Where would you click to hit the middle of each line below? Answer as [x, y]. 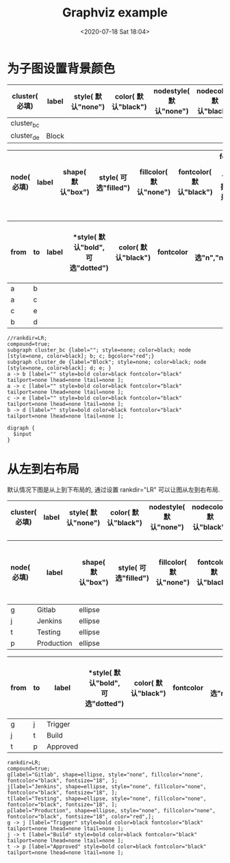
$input [23, 434]
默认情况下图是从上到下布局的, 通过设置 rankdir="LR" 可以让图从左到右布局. [114, 489]
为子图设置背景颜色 [61, 68]
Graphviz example [115, 13]
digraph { [21, 428]
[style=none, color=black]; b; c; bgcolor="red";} [81, 356]
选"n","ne [211, 258]
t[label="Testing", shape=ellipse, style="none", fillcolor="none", [107, 799]
